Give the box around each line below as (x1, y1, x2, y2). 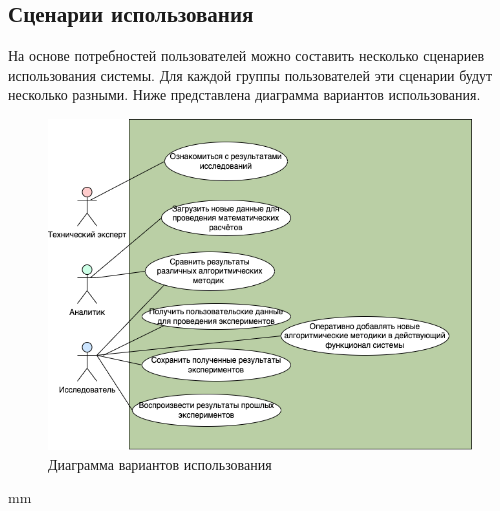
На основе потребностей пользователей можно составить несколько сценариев (8, 45, 485, 66)
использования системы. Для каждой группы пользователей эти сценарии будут (8, 64, 493, 85)
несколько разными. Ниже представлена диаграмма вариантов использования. (8, 84, 481, 105)
